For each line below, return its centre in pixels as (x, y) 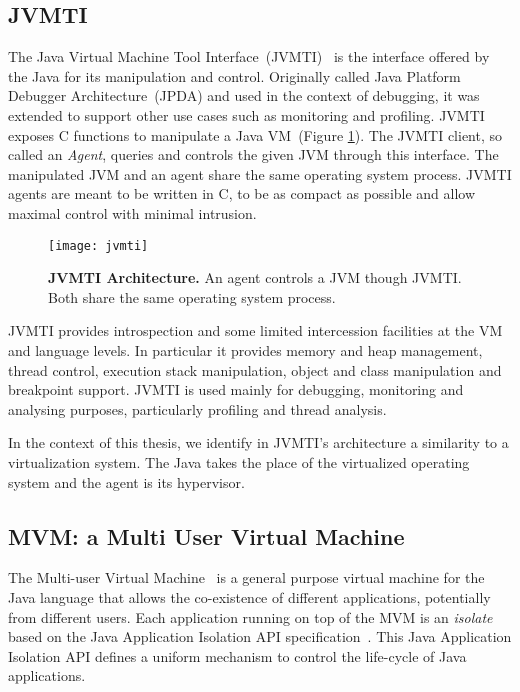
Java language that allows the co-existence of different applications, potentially (249, 596)
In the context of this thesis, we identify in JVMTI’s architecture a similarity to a (258, 442)
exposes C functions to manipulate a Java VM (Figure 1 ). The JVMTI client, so (255, 134)
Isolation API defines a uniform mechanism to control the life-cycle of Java (237, 655)
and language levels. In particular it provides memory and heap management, (245, 349)
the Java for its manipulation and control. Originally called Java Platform (234, 75)
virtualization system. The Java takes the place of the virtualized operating (239, 461)
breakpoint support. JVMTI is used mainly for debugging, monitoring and (236, 389)
